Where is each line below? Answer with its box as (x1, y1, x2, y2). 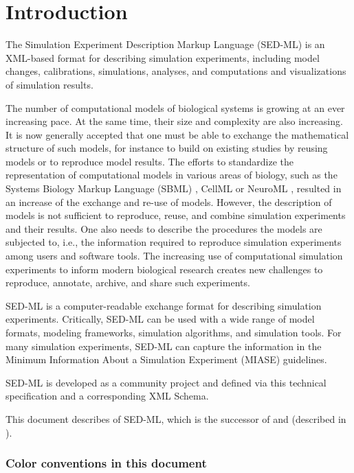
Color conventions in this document (5, 454, 207, 472)
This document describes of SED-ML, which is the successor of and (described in (5, 411, 346, 426)
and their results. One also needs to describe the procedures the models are (5, 221, 322, 235)
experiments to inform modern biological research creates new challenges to (5, 262, 323, 276)
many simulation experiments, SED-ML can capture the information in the (5, 338, 322, 353)
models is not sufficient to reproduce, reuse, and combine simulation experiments (5, 208, 346, 222)
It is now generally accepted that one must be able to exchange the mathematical (5, 127, 349, 141)
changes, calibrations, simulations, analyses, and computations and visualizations (5, 64, 346, 78)
